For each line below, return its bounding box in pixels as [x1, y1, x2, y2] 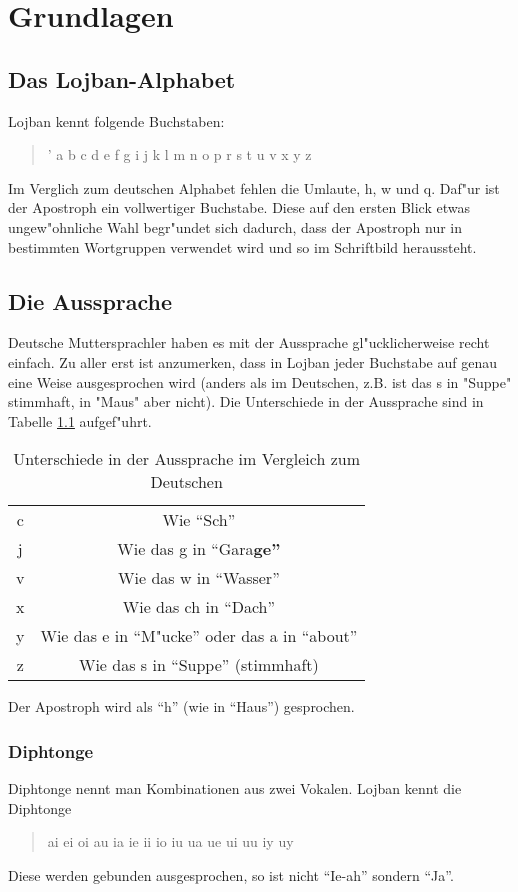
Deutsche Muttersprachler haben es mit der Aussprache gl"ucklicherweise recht [8, 332, 490, 353]
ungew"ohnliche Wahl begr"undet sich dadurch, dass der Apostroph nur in [8, 216, 462, 237]
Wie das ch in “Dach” [122, 595, 276, 619]
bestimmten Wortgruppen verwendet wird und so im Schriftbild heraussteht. [8, 236, 477, 257]
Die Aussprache [8, 285, 173, 316]
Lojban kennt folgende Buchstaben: [8, 110, 225, 131]
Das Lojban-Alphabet [8, 63, 236, 94]
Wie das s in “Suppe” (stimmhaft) [78, 653, 319, 677]
